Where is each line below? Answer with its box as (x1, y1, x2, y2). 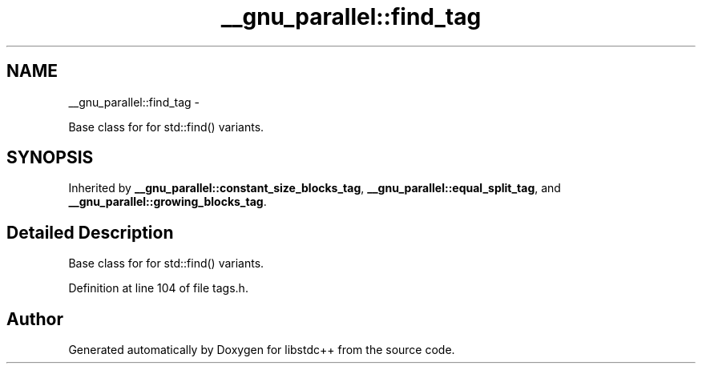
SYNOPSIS (6, 147, 94, 168)
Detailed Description (6, 222, 174, 243)
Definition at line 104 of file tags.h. (68, 281, 248, 296)
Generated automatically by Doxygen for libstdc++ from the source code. (68, 343, 455, 357)
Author (6, 308, 63, 329)
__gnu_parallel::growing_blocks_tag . (68, 195, 267, 209)
